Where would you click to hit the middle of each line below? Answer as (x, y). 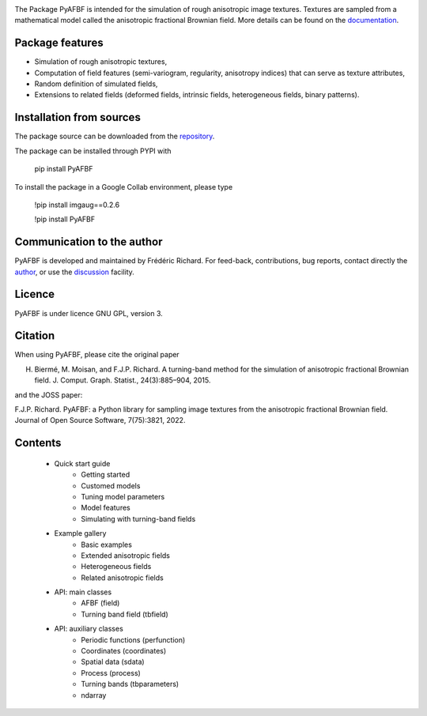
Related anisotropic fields (122, 578)
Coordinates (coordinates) (124, 651)
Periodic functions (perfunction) (133, 639)
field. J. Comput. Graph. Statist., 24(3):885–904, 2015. (123, 380)
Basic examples (106, 545)
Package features (59, 43)
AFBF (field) (100, 603)
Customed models (111, 485)
